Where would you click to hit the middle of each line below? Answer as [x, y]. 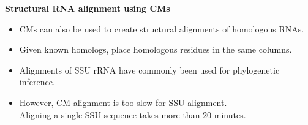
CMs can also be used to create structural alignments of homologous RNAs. [162, 28]
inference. [37, 82]
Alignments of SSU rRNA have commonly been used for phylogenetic [149, 70]
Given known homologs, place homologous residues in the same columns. [156, 49]
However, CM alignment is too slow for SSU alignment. [123, 102]
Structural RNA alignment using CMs [88, 8]
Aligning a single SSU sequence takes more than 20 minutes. [133, 114]
